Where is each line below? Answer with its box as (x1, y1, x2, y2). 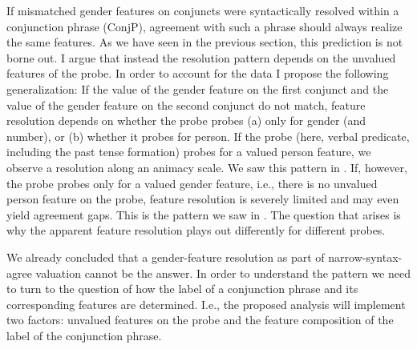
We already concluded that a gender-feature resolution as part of (6, 248, 325, 265)
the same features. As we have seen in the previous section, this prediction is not (6, 34, 403, 50)
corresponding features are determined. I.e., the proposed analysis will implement (6, 295, 406, 312)
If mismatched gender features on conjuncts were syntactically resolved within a (6, 2, 399, 18)
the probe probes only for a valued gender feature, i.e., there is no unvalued (6, 174, 378, 191)
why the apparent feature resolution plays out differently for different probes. (6, 222, 386, 239)
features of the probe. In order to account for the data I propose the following (6, 65, 389, 82)
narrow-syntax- (328, 248, 403, 265)
